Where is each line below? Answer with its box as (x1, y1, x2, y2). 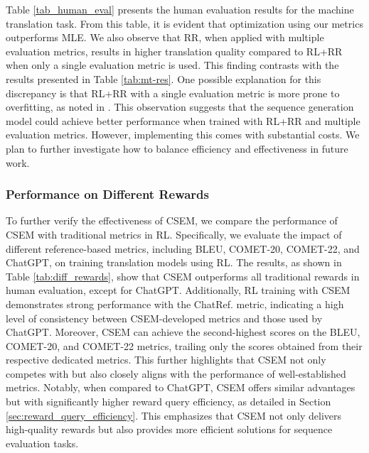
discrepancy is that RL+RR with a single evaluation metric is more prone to (6, 85, 340, 100)
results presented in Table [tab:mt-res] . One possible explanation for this (6, 71, 321, 86)
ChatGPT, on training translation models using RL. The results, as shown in (6, 255, 342, 270)
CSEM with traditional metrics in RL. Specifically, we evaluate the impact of (6, 226, 342, 241)
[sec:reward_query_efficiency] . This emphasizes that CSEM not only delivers (6, 408, 342, 422)
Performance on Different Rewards (6, 185, 209, 203)
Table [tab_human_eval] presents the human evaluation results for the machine (6, 2, 354, 16)
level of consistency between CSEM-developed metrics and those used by (6, 310, 323, 325)
